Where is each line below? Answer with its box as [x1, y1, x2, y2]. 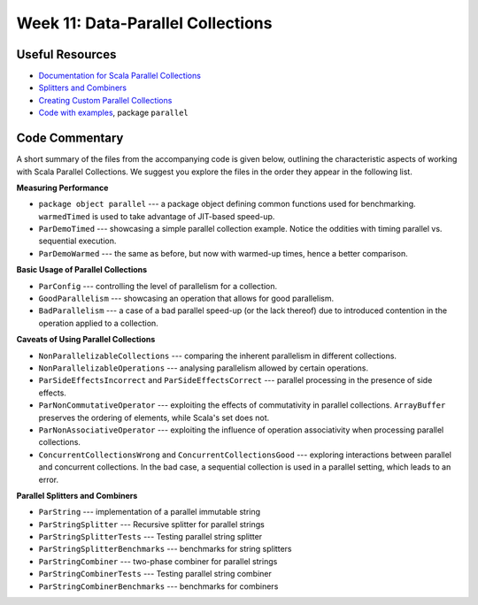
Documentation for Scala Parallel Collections [38, 71, 201, 81]
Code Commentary [16, 131, 124, 146]
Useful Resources [16, 47, 117, 62]
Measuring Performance [16, 182, 109, 193]
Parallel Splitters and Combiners [16, 490, 138, 501]
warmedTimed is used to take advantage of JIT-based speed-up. [38, 211, 275, 221]
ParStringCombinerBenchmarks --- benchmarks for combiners [38, 580, 279, 592]
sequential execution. [38, 235, 117, 247]
